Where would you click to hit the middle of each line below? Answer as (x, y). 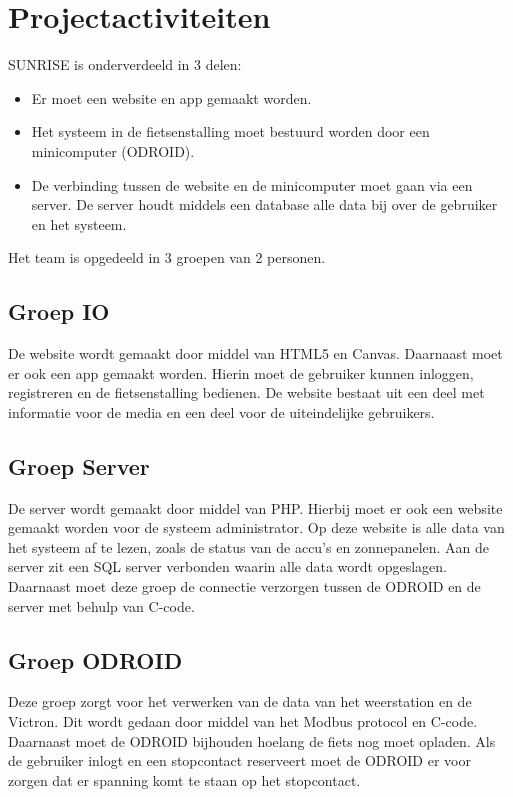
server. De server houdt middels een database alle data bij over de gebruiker (264, 204)
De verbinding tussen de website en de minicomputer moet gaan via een (252, 184)
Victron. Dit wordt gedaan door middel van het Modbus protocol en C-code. (243, 721)
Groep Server (79, 465)
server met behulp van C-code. (101, 605)
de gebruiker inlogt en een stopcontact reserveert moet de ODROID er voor (239, 760)
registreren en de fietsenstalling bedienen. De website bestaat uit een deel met (246, 392)
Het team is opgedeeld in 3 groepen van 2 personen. (167, 257)
